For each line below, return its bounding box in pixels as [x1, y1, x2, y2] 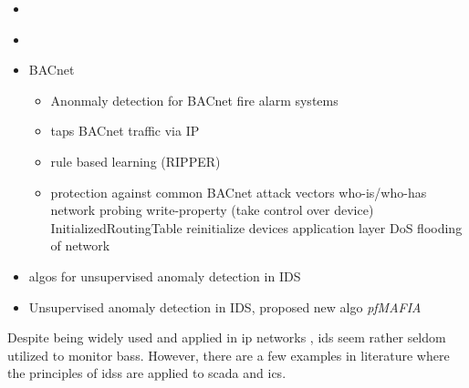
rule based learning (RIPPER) [50, 151, 221, 170]
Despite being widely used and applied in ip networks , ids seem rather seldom [7, 328, 446, 347]
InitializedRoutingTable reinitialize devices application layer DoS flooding [50, 218, 463, 237]
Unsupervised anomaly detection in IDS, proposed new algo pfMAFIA [28, 297, 422, 316]
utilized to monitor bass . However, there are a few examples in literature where [7, 345, 450, 364]
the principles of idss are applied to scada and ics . [7, 363, 287, 383]
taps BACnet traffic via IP [50, 121, 200, 140]
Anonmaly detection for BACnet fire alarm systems [50, 90, 339, 109]
